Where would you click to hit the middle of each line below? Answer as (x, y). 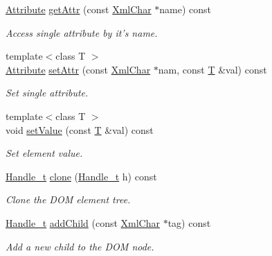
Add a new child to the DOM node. (80, 246)
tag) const (189, 222)
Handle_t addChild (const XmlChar (83, 222)
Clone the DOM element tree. (68, 199)
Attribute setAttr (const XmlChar (78, 69)
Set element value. (44, 153)
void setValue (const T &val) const (80, 129)
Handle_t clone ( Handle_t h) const (81, 176)
